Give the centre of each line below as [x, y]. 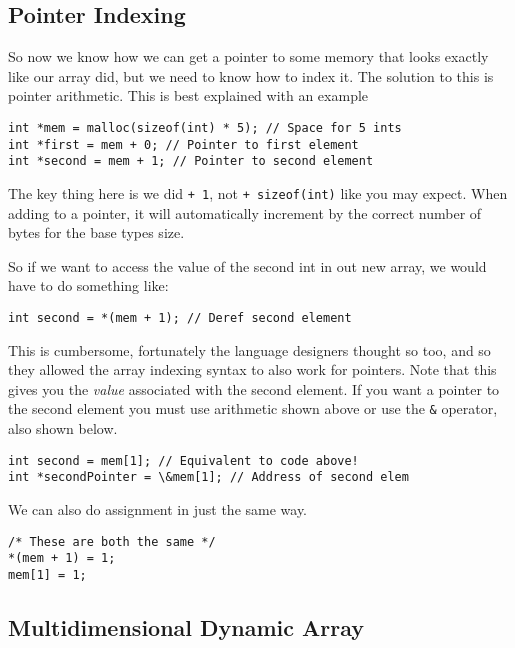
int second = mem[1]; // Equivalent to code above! [183, 460]
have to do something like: [88, 285]
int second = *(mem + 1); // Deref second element [180, 317]
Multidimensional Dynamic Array [186, 626]
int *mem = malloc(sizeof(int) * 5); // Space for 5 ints [205, 127]
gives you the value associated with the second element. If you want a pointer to [254, 388]
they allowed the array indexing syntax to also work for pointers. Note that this [252, 369]
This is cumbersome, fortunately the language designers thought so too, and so [249, 349]
